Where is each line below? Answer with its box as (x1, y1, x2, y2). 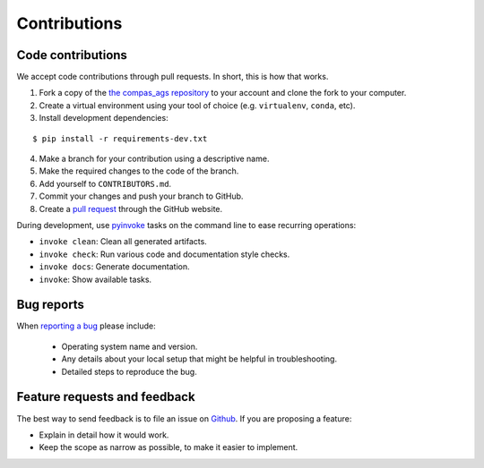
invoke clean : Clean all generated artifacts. (39, 236, 208, 247)
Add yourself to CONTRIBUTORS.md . (39, 178, 172, 189)
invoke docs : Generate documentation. (39, 261, 190, 272)
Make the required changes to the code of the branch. (39, 166, 239, 176)
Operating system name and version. (61, 341, 198, 352)
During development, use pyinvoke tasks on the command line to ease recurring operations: (16, 219, 357, 230)
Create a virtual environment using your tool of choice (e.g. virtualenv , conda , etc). (39, 99, 356, 111)
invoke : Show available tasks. (39, 274, 152, 285)
